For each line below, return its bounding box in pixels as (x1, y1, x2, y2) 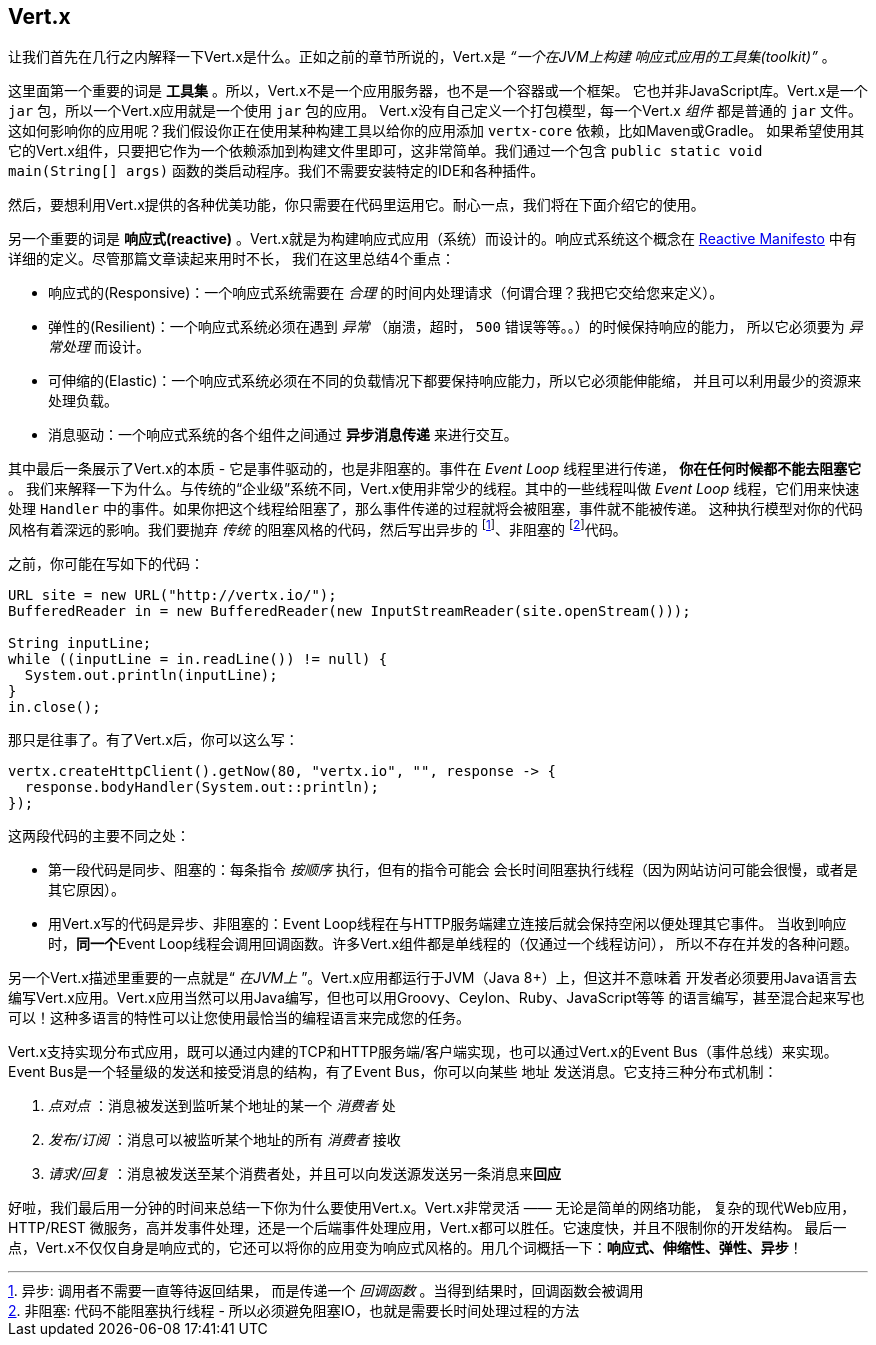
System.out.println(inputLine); (24, 667, 278, 684)
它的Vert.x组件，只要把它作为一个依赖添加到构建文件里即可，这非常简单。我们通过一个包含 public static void (8, 142, 763, 160)
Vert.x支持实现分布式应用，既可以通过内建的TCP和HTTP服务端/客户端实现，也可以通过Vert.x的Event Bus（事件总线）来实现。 (8, 1043, 838, 1061)
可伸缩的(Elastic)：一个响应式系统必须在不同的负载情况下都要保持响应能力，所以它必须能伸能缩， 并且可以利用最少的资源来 (48, 372, 862, 390)
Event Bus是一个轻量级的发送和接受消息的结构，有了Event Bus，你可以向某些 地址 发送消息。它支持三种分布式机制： (8, 1063, 778, 1081)
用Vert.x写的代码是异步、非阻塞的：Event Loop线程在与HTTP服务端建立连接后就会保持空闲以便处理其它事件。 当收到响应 (48, 915, 847, 933)
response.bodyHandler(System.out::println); (24, 779, 379, 796)
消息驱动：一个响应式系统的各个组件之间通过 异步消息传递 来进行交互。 (48, 426, 518, 444)
